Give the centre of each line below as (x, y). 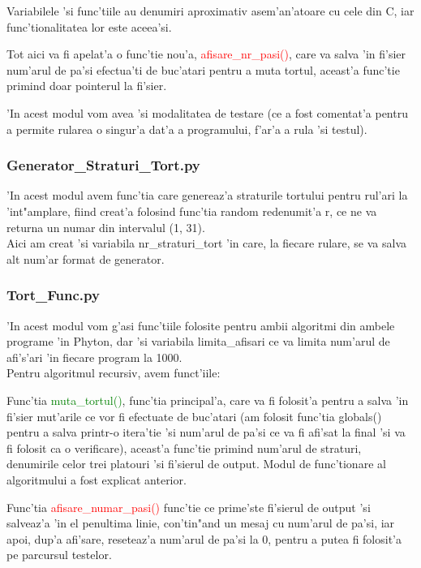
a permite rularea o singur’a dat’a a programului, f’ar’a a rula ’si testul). (187, 129)
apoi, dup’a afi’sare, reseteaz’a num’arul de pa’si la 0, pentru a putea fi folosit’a (204, 538)
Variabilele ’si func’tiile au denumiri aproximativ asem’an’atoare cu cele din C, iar (210, 11)
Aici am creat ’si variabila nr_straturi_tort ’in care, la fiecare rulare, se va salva (207, 243)
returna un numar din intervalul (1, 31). (106, 227)
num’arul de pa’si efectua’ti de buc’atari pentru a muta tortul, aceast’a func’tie (203, 69)
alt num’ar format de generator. (86, 258)
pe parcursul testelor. (59, 555)
